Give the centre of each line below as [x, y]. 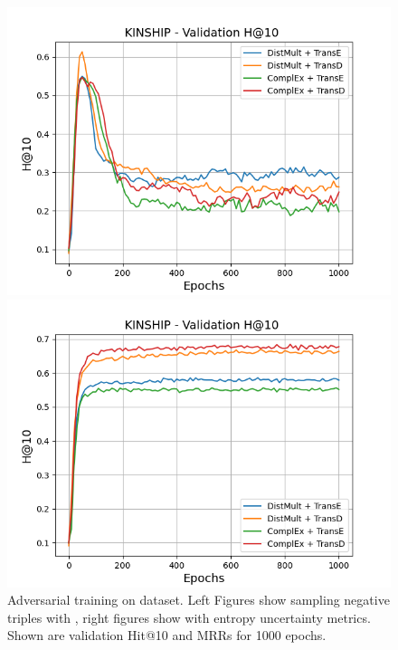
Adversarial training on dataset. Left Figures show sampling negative [199, 600]
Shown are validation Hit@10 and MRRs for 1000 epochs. [167, 635]
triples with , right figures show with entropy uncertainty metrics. [189, 617]
